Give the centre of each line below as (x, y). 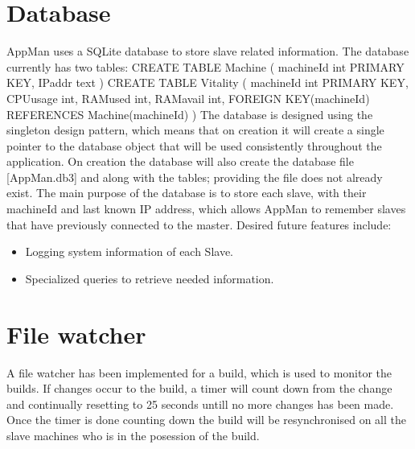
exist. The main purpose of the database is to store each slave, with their (187, 193)
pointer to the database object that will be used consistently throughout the (194, 145)
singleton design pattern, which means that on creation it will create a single (195, 130)
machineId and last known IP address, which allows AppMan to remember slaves (206, 209)
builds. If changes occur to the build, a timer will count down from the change (199, 388)
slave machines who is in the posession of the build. (133, 435)
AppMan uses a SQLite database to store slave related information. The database (208, 51)
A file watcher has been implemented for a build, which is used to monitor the (199, 372)
